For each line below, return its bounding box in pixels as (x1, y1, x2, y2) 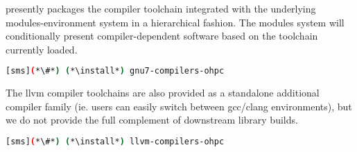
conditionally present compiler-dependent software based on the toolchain (6, 28, 318, 43)
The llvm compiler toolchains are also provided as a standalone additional (6, 85, 320, 100)
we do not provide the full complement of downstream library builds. (6, 112, 298, 127)
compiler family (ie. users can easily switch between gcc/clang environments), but (6, 99, 352, 113)
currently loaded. (6, 42, 78, 56)
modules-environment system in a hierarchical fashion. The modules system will (6, 15, 345, 29)
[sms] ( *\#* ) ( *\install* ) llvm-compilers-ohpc (6, 137, 225, 147)
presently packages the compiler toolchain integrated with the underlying (6, 1, 316, 15)
